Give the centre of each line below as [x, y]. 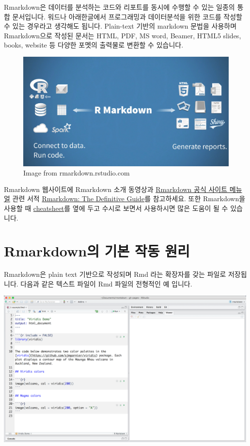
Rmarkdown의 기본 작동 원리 [97, 251]
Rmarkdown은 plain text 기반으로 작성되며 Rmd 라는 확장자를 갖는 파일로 [115, 274]
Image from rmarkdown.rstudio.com [77, 173]
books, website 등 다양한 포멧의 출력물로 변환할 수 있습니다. [94, 45]
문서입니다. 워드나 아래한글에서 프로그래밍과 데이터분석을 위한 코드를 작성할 [127, 16]
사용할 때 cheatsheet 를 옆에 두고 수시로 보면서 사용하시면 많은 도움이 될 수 [116, 208]
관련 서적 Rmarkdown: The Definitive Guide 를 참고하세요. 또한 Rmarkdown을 [129, 199]
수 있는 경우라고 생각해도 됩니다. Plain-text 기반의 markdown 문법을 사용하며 [120, 26]
